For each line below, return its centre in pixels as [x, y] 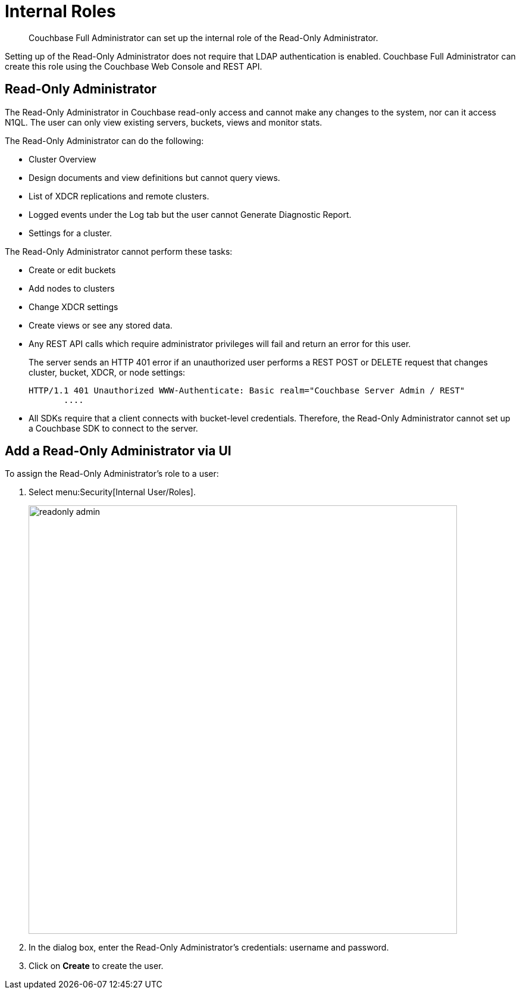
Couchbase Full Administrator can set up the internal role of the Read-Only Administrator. [203, 37]
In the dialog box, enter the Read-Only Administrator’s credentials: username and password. [209, 948]
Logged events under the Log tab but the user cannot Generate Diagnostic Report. [190, 214]
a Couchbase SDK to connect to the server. [113, 428]
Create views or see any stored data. [101, 325]
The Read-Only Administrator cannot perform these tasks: [119, 251]
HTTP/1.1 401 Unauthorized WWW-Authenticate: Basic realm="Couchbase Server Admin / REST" [247, 390]
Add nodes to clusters [72, 288]
